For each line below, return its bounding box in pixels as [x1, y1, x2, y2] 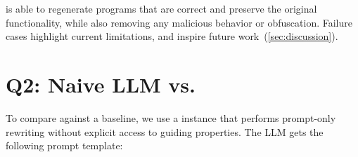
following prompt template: [6, 138, 123, 153]
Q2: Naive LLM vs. [6, 69, 196, 98]
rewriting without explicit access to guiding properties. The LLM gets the [6, 124, 324, 139]
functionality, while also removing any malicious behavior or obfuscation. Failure [6, 15, 352, 29]
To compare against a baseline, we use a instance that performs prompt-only [6, 110, 336, 125]
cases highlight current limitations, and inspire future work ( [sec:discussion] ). [6, 29, 338, 43]
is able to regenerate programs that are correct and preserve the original [6, 1, 317, 15]
